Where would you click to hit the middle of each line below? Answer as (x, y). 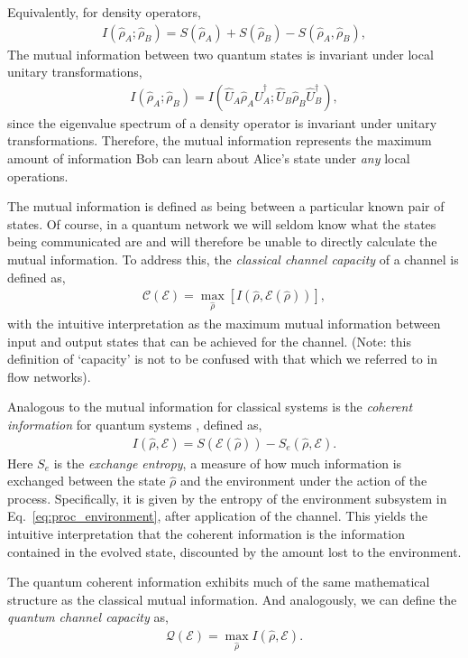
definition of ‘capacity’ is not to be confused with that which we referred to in (223, 359)
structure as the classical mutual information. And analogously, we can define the (232, 599)
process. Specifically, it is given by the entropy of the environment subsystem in (227, 498)
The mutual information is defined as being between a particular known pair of (226, 206)
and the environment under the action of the (304, 481)
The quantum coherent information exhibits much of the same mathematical (219, 582)
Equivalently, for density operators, (104, 12)
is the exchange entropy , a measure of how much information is (228, 463)
